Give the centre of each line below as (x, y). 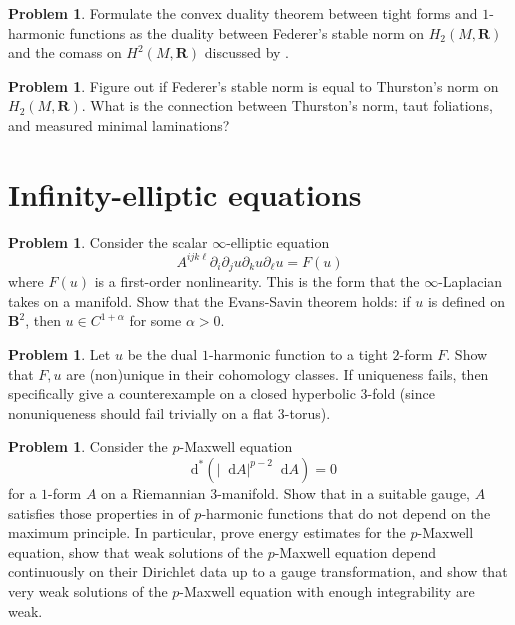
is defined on (466, 300)
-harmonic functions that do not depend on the (346, 512)
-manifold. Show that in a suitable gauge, (344, 492)
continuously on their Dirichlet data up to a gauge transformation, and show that (258, 571)
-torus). (307, 412)
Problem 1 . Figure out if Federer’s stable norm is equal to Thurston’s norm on (253, 85)
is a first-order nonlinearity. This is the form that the (257, 281)
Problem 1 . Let (59, 354)
